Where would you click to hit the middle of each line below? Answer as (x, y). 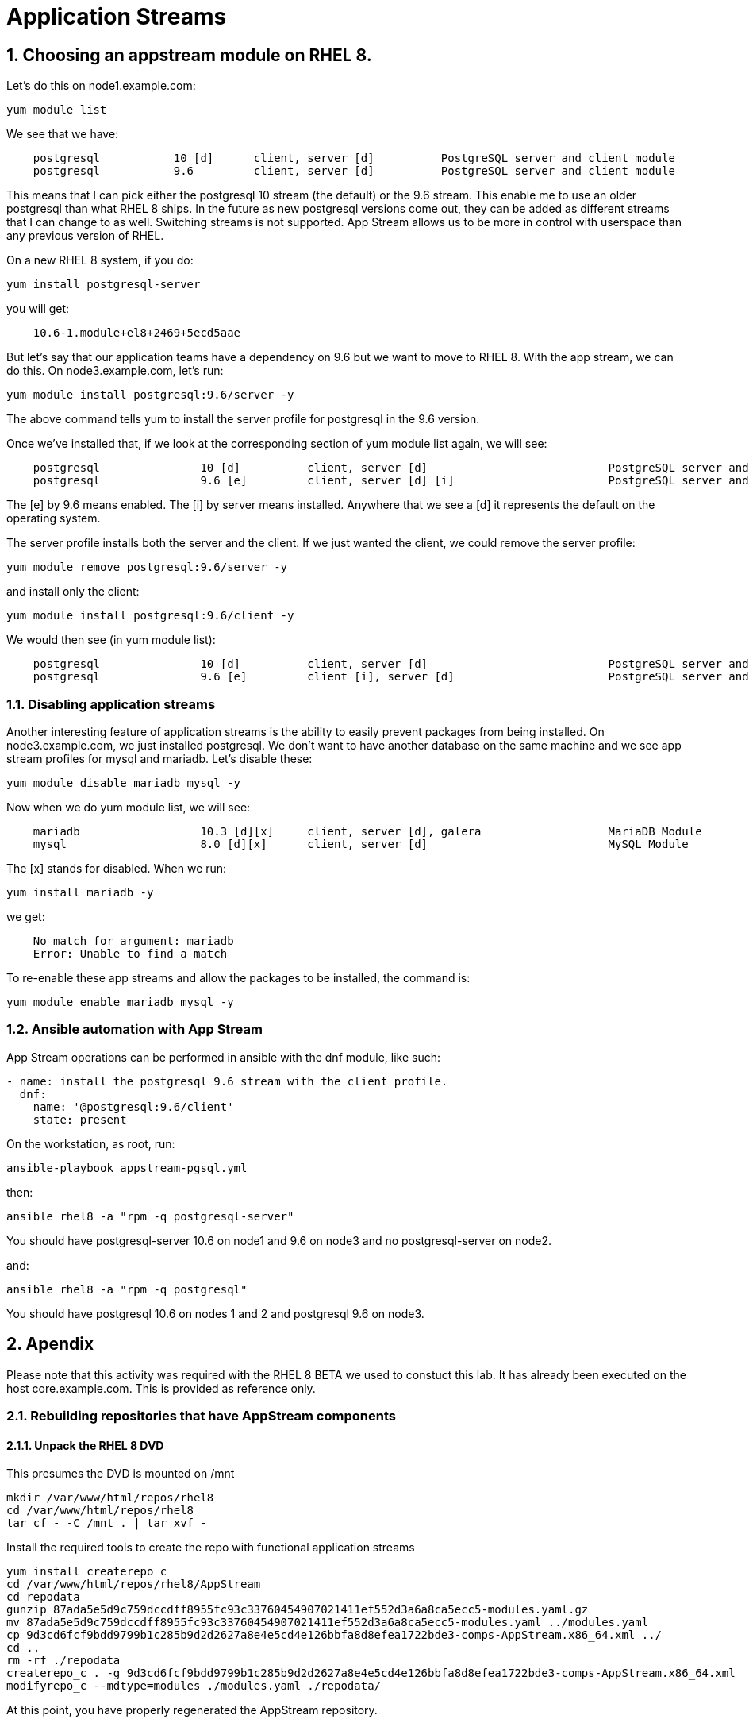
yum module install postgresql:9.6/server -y (150, 395)
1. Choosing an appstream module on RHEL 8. (189, 55)
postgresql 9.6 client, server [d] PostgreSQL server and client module (354, 171)
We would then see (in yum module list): (111, 640)
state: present (80, 1119)
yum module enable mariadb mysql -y (120, 1002)
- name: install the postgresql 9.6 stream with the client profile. (227, 1081)
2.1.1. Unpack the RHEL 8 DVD (85, 1445)
